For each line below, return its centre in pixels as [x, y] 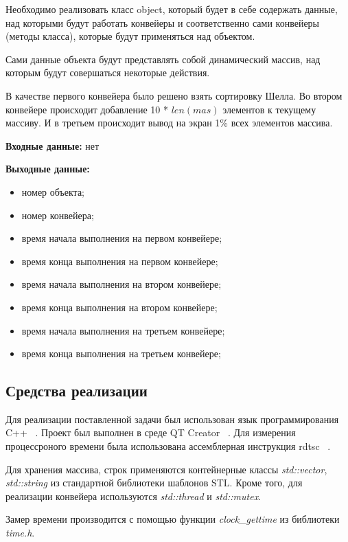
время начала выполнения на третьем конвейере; [123, 330]
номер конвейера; [58, 215]
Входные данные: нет [53, 145]
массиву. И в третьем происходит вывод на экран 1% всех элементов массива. [169, 123]
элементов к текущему [269, 109]
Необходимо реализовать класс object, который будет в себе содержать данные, [172, 9]
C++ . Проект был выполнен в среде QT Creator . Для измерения [151, 432]
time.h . [20, 533]
